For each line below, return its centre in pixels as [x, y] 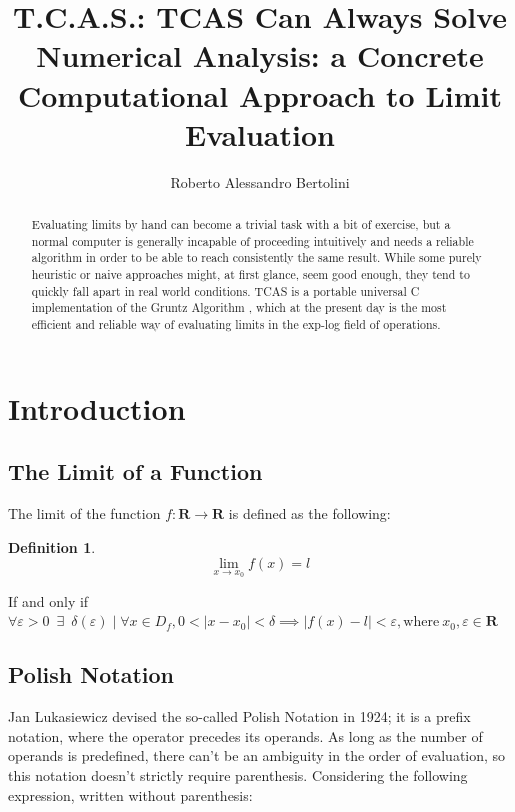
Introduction [97, 407]
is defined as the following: [309, 513]
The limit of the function [84, 513]
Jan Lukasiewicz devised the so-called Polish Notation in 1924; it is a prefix [239, 716]
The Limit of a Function [135, 471]
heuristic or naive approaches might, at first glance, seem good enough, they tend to [250, 274]
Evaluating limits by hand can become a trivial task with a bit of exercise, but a [241, 224]
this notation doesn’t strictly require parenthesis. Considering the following [238, 775]
